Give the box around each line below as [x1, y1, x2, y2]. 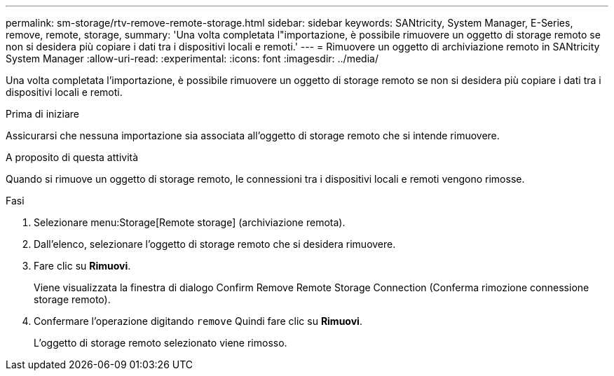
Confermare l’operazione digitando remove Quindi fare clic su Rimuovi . [34, 315, 362, 327]
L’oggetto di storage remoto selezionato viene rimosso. [34, 337, 287, 349]
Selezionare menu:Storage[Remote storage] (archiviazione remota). [34, 216, 346, 228]
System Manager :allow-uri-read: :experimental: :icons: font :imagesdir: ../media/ [6, 53, 378, 64]
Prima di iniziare [6, 108, 79, 120]
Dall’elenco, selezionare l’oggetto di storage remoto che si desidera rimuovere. [34, 238, 396, 250]
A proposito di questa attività [6, 151, 139, 163]
